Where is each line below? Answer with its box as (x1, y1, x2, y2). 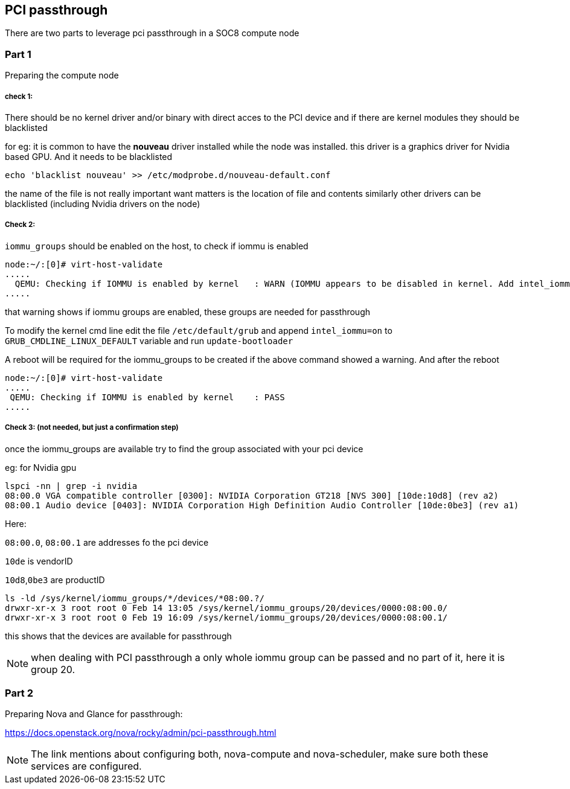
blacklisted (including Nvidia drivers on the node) (5, 198, 200, 209)
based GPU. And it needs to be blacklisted (5, 151, 173, 162)
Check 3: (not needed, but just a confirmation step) (5, 423, 179, 432)
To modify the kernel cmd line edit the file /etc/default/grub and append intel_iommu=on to (5, 325, 392, 336)
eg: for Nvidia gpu (5, 462, 77, 473)
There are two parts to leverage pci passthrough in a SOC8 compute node (5, 28, 299, 39)
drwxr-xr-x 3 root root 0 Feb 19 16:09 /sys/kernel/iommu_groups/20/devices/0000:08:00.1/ (5, 612, 448, 622)
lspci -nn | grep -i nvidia (5, 481, 138, 491)
